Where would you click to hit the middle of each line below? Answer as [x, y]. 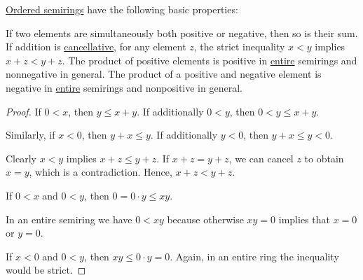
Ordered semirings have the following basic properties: [122, 9]
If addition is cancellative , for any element [96, 47]
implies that [304, 219]
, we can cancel [261, 158]
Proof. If [23, 111]
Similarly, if [30, 135]
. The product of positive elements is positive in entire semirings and [210, 60]
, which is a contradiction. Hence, [101, 172]
